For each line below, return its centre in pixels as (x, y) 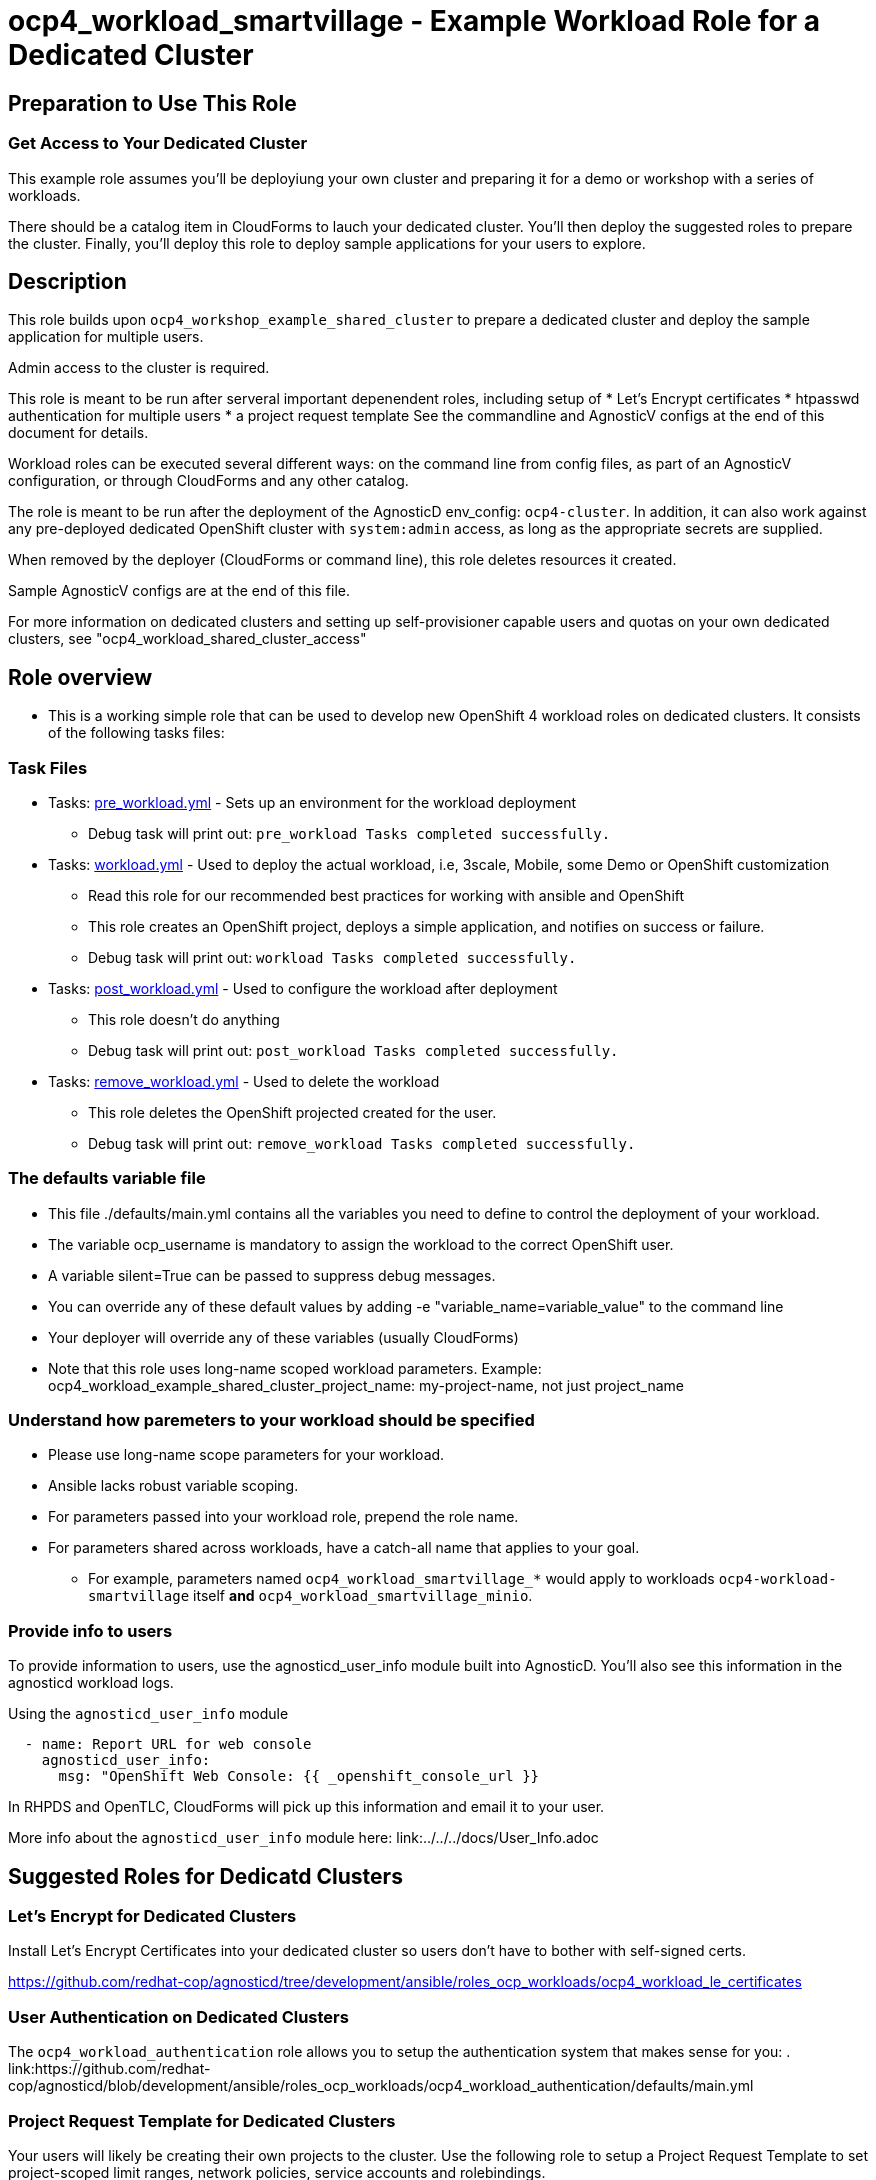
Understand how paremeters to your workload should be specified (271, 1420)
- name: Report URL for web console (168, 1744)
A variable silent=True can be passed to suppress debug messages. (272, 1275)
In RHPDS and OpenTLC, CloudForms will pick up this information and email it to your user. (306, 1807)
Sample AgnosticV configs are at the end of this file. (179, 591)
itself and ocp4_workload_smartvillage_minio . (363, 1596)
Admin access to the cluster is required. (139, 368)
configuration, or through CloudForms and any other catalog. (208, 481)
